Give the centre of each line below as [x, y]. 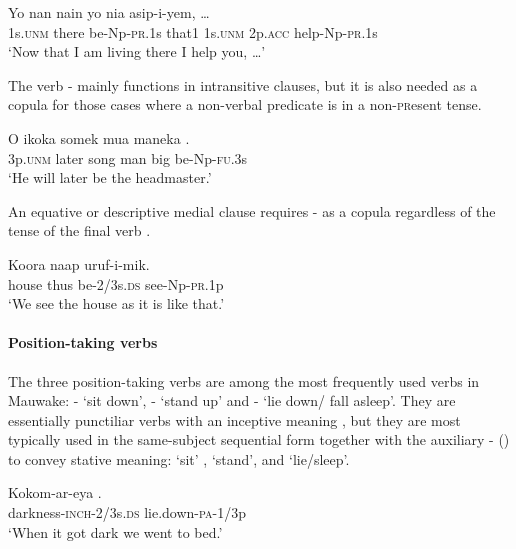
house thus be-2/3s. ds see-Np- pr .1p [116, 283]
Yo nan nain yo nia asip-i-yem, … [109, 12]
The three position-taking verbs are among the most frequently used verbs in [244, 380]
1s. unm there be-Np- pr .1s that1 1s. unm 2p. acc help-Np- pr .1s [193, 31]
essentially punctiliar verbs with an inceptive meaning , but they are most [234, 419]
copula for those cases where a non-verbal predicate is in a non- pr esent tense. [245, 104]
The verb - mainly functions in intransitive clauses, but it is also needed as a [243, 84]
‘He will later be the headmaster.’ [110, 177]
